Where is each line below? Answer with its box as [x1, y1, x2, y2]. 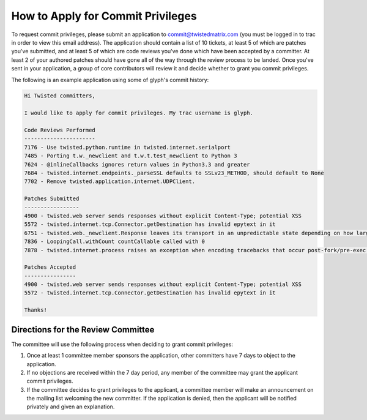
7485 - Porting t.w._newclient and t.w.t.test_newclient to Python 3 [24, 152, 237, 159]
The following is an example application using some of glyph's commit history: [11, 76, 209, 83]
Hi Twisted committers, [24, 92, 96, 99]
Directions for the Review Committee [11, 324, 155, 335]
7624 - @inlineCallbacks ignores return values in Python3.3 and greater [24, 161, 250, 168]
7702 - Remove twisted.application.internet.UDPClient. [24, 178, 196, 185]
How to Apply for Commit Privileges [11, 9, 197, 23]
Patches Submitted [24, 195, 80, 202]
